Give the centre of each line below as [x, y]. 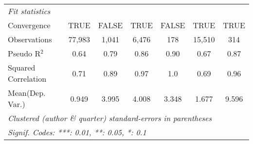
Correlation [27, 79]
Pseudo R [24, 53]
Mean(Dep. [27, 93]
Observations [30, 39]
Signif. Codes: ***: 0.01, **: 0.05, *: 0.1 [77, 132]
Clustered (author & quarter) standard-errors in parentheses [110, 118]
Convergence [29, 25]
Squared [22, 67]
